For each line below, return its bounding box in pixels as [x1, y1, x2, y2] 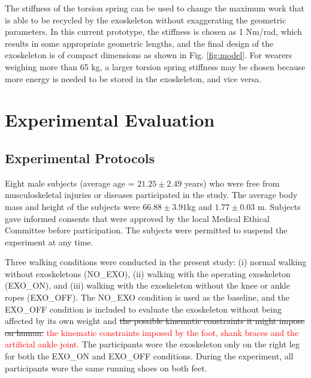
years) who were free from [184, 176, 280, 189]
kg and [187, 200, 212, 212]
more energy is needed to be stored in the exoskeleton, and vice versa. [5, 72, 262, 85]
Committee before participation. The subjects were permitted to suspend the [5, 224, 288, 236]
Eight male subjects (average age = [5, 176, 135, 189]
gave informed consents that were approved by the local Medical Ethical [5, 212, 270, 224]
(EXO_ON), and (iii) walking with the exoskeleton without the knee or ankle [5, 279, 290, 292]
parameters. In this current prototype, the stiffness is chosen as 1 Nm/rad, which [5, 25, 302, 38]
